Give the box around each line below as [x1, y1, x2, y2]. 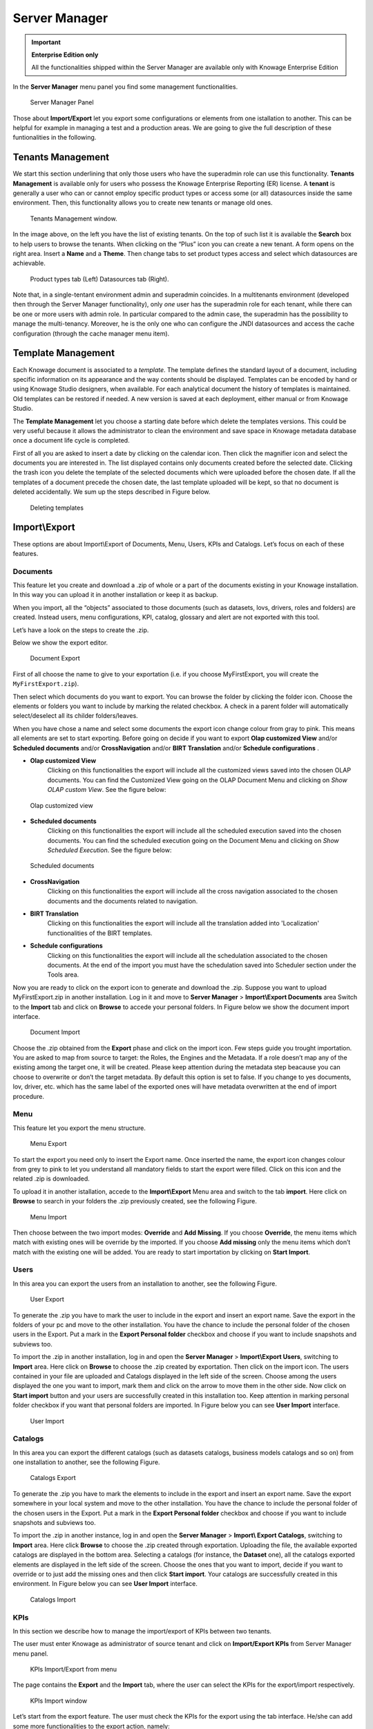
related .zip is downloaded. [12, 1174, 90, 1183]
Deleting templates [30, 503, 84, 512]
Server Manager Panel [30, 98, 94, 107]
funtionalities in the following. [12, 133, 97, 142]
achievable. [12, 259, 46, 268]
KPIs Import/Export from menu [30, 1665, 117, 1674]
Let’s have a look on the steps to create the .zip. [12, 626, 149, 634]
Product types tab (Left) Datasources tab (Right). [30, 275, 169, 283]
